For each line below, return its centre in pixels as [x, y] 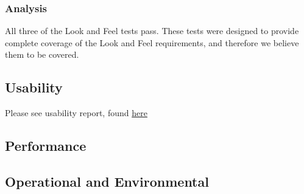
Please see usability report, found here [76, 113]
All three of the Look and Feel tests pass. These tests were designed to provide [152, 31]
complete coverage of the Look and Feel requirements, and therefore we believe [152, 42]
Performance [46, 146]
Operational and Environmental [107, 181]
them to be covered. [42, 54]
